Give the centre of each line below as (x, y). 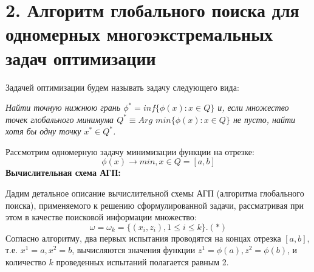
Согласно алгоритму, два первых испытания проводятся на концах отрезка (143, 238)
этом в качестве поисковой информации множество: (101, 217)
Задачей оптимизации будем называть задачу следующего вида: (122, 87)
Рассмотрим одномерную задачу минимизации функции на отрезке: (130, 151)
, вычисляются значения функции (134, 250)
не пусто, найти (264, 119)
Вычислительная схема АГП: (63, 173)
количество (26, 262)
